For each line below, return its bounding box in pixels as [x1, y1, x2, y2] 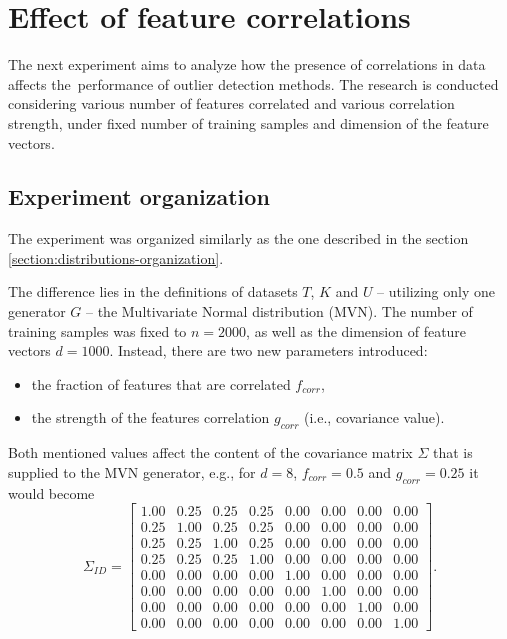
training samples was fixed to [8, 320, 187, 341]
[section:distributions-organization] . [8, 247, 224, 268]
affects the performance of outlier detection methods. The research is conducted [8, 73, 499, 94]
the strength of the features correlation [31, 407, 270, 428]
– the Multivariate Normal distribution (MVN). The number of [85, 301, 473, 322]
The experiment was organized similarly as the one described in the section [8, 228, 469, 249]
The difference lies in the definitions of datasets [8, 281, 298, 302]
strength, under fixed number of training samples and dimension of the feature [8, 112, 489, 133]
